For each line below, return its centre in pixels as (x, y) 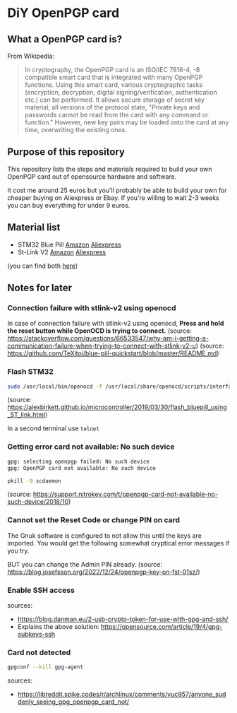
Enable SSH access (41, 590)
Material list (34, 228)
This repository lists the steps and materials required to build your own (110, 169)
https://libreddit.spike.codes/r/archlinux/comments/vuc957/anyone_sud (122, 695)
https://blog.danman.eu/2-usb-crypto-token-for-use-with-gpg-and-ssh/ (123, 619)
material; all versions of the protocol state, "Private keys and (112, 107)
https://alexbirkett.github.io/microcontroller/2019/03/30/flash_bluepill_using (117, 407)
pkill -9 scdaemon (34, 481)
